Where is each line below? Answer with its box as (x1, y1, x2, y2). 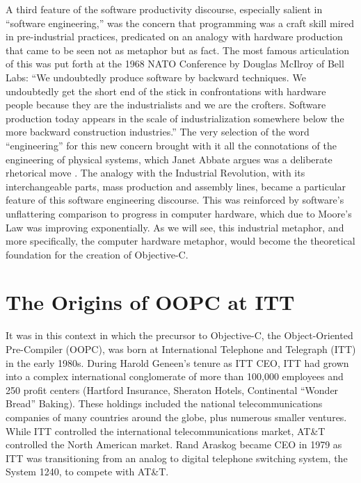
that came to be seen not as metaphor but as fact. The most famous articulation (6, 42, 349, 57)
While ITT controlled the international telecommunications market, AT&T (6, 423, 326, 438)
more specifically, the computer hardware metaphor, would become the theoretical (6, 234, 355, 248)
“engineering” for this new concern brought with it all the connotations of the (6, 138, 337, 152)
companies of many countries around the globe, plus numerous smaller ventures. (6, 409, 347, 424)
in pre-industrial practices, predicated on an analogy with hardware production (6, 29, 343, 44)
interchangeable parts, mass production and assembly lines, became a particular (6, 179, 346, 193)
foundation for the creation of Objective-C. (6, 247, 188, 261)
